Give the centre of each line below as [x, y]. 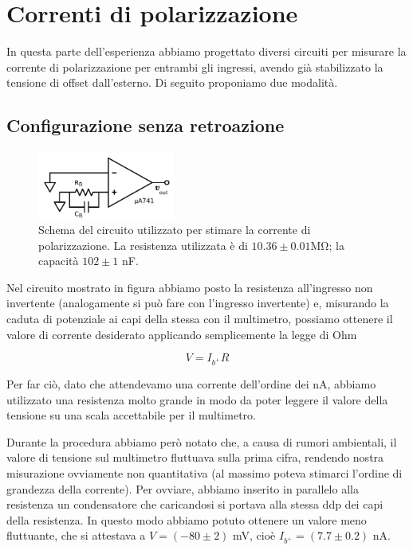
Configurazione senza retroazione [146, 125]
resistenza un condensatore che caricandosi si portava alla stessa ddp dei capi [195, 504]
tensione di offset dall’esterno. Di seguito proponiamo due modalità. [172, 82]
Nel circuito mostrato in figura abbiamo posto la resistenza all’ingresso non [190, 287]
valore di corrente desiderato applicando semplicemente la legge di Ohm [182, 334]
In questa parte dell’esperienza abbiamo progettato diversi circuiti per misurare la [206, 51]
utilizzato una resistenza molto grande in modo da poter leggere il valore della [197, 399]
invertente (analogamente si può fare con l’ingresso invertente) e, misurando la [198, 303]
